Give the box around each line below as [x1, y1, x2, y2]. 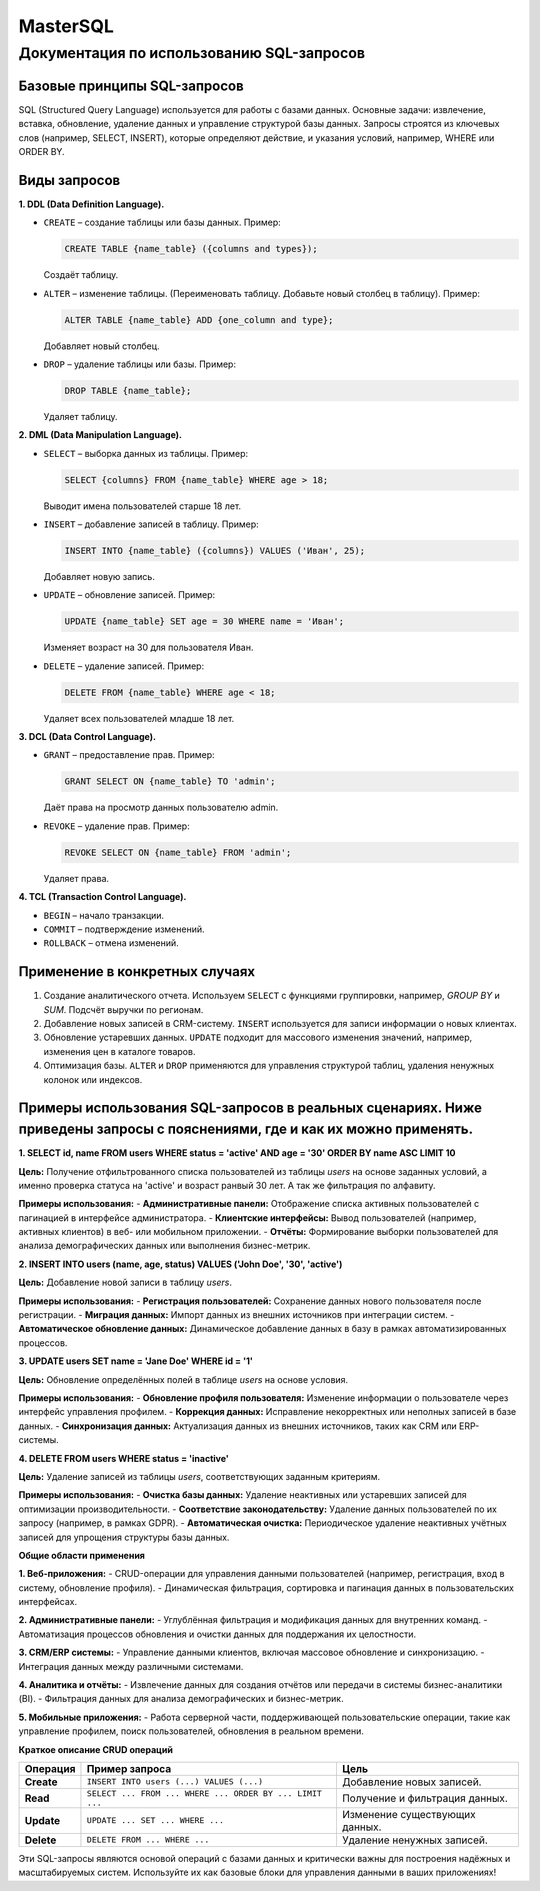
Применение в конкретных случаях [18, 963, 255, 980]
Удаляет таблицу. [43, 410, 119, 422]
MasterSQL [18, 15, 115, 37]
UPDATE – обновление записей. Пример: [43, 589, 216, 601]
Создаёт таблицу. [43, 269, 119, 281]
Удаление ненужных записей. [341, 1833, 489, 1847]
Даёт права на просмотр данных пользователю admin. [43, 801, 279, 814]
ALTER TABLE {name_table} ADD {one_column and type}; [64, 314, 334, 325]
